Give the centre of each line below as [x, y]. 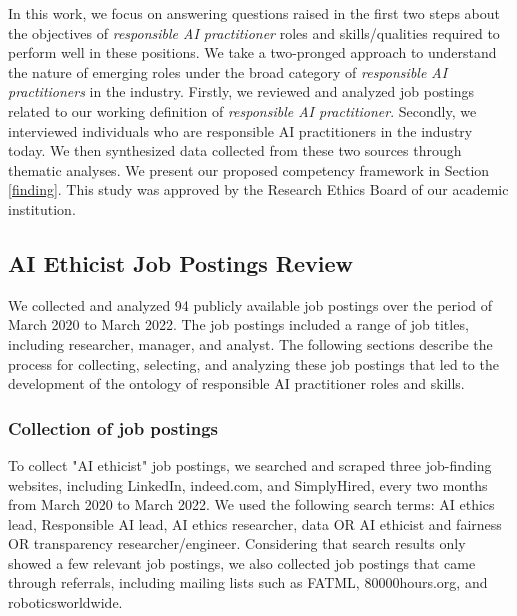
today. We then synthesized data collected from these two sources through [235, 150]
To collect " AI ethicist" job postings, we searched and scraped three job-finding [250, 464]
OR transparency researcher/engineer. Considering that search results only [237, 543]
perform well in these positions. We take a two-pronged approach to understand [252, 52]
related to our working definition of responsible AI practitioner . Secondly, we [242, 110]
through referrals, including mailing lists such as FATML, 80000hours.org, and [248, 582]
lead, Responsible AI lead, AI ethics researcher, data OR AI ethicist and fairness [255, 523]
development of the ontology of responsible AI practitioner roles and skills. [236, 383]
